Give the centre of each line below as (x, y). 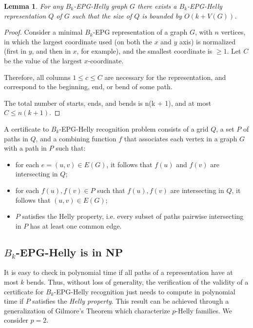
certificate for (24, 291)
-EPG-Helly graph (101, 6)
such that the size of (102, 15)
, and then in (51, 51)
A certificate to (27, 128)
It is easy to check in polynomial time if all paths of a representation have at (118, 272)
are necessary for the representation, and (165, 77)
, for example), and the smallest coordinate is (145, 51)
